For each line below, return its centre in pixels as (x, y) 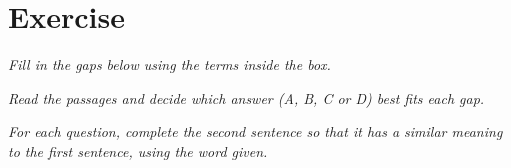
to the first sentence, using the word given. (138, 150)
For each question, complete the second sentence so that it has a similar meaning (255, 131)
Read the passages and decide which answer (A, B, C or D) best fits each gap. (246, 97)
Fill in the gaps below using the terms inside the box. (169, 64)
